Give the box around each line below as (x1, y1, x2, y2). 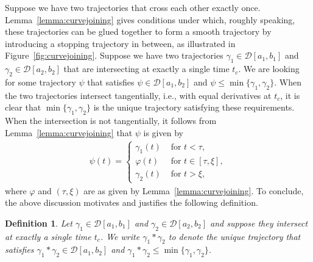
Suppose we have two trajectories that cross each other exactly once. (5, 1, 261, 13)
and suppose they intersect (210, 216, 308, 229)
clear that (5, 101, 41, 114)
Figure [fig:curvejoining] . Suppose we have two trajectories (5, 49, 223, 62)
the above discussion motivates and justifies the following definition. (5, 196, 258, 209)
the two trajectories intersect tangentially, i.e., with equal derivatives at (5, 89, 272, 101)
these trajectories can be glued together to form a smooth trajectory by (5, 25, 272, 38)
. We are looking (238, 62, 300, 75)
